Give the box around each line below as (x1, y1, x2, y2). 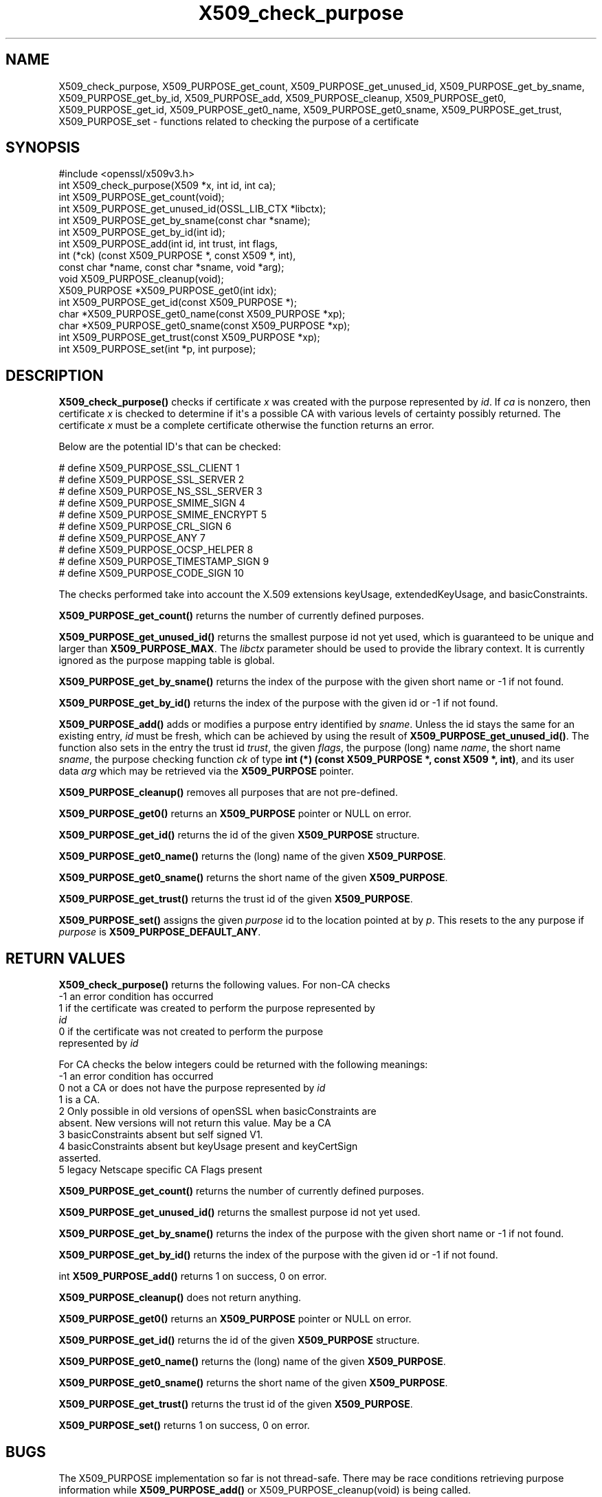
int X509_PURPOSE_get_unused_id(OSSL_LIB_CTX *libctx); (58, 203, 326, 215)
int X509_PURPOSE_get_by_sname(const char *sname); (58, 214, 311, 227)
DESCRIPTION (5, 366, 104, 384)
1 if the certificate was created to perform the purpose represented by (58, 1002, 375, 1014)
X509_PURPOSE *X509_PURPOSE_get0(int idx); (58, 285, 277, 297)
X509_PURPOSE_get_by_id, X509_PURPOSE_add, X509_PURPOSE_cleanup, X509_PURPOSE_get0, (58, 91, 506, 104)
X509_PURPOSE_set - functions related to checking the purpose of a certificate (58, 115, 419, 127)
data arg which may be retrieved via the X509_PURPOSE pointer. (58, 765, 354, 777)
